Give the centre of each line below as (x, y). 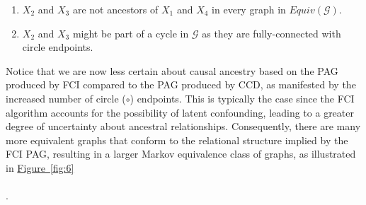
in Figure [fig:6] (40, 167)
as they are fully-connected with (271, 33)
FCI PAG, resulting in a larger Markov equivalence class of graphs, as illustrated (181, 154)
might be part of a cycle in (131, 33)
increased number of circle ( (66, 98)
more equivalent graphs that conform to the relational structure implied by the (177, 140)
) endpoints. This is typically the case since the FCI (242, 98)
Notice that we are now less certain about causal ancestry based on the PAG (172, 70)
